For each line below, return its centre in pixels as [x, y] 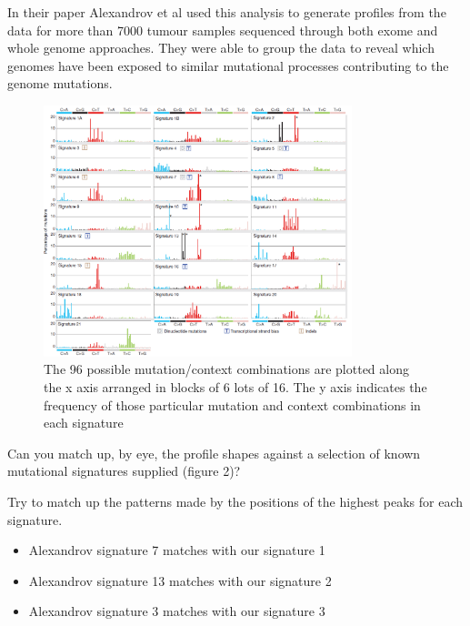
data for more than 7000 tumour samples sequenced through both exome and [223, 30]
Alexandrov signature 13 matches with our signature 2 [180, 580]
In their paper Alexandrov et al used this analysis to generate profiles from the [227, 12]
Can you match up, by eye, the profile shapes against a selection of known [214, 453]
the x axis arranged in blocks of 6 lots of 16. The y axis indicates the [235, 387]
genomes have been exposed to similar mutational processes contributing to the [228, 65]
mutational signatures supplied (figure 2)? [124, 471]
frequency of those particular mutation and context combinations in [232, 404]
